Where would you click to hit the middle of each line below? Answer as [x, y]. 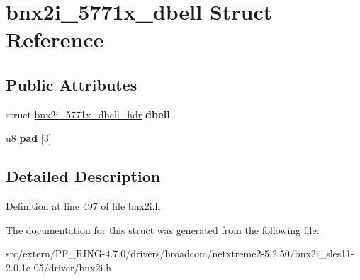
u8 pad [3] [29, 138]
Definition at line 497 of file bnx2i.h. [85, 206]
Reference [55, 39]
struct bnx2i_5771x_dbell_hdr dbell [88, 114]
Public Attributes [72, 84]
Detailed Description [83, 176]
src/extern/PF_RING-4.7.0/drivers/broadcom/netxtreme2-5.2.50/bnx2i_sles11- [180, 253]
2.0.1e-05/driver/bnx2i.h [59, 267]
